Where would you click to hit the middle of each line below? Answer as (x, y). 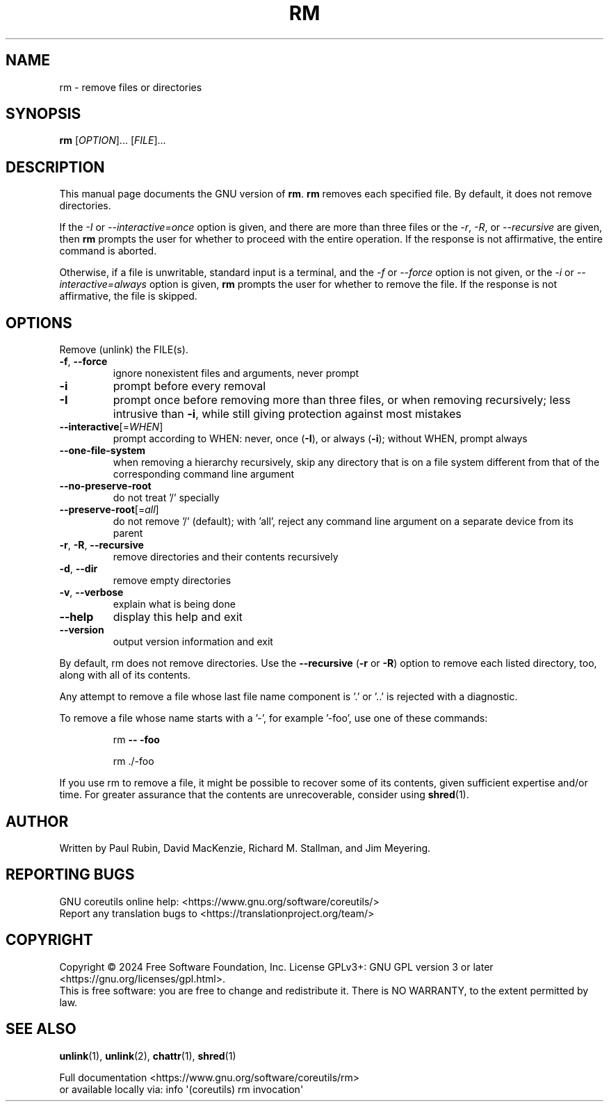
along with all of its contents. (125, 675)
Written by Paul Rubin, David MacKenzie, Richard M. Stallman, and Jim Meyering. (245, 848)
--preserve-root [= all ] (109, 510)
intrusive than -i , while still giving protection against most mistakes (287, 414)
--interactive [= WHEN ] (111, 427)
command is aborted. (108, 251)
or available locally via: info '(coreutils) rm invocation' (181, 1089)
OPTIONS (39, 323)
